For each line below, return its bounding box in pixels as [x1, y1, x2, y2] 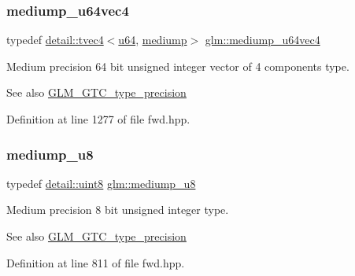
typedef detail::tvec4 [6, 31, 104, 48]
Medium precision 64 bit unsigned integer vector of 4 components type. [6, 57, 349, 74]
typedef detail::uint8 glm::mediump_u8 [6, 175, 196, 191]
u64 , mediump [118, 31, 187, 48]
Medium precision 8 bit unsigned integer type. [6, 201, 229, 218]
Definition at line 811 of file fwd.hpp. [6, 254, 185, 270]
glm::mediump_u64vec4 [205, 31, 320, 48]
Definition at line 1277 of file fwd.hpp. [6, 111, 190, 127]
